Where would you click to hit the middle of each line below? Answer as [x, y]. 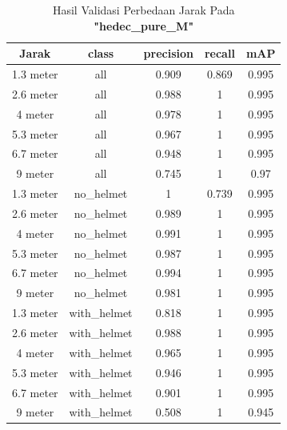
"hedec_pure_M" [144, 25]
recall [219, 53]
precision [168, 53]
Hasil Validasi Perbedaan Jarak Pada [143, 10]
